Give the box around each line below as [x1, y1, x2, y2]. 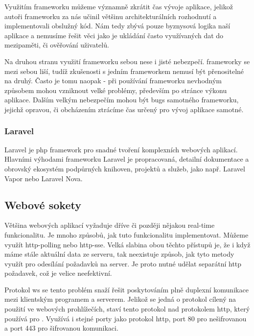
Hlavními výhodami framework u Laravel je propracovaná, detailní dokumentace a [4, 154, 249, 164]
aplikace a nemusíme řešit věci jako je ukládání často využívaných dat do [4, 30, 224, 40]
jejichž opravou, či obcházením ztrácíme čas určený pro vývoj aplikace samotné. [4, 104, 244, 114]
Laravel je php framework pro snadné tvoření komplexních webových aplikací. [4, 144, 238, 154]
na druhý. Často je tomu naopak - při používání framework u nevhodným [4, 75, 222, 86]
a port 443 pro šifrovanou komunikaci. [4, 323, 118, 333]
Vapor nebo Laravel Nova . [4, 173, 83, 183]
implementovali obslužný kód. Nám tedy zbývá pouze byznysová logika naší [4, 21, 231, 31]
